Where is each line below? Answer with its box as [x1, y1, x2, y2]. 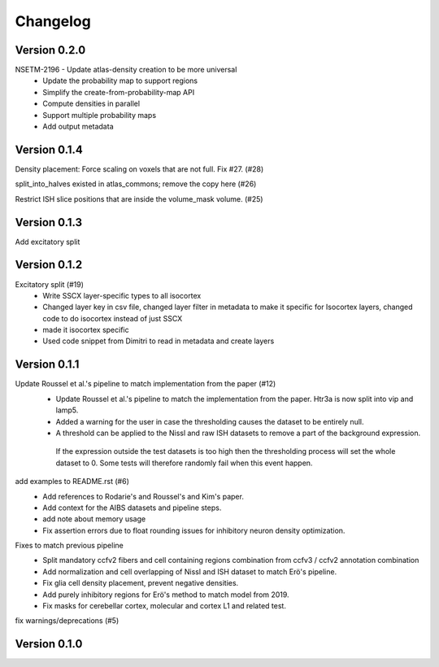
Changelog [15, 12, 91, 30]
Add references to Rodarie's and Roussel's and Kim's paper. [42, 491, 244, 501]
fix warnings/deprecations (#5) [15, 616, 120, 626]
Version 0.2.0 [15, 43, 86, 57]
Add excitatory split [15, 237, 80, 246]
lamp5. [55, 405, 79, 415]
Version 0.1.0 [15, 637, 83, 651]
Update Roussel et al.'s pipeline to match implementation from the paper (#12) [15, 379, 276, 389]
